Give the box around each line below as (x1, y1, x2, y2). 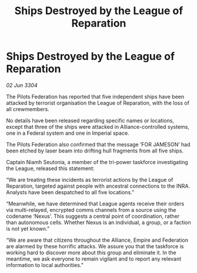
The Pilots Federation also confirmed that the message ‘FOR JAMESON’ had (6, 141, 191, 148)
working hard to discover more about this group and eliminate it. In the (6, 249, 176, 256)
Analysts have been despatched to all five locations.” (6, 188, 134, 195)
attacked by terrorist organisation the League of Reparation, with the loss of (6, 99, 190, 106)
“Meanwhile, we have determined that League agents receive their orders (6, 200, 185, 207)
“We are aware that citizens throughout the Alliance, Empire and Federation (6, 237, 189, 244)
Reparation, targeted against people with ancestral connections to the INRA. (6, 182, 190, 189)
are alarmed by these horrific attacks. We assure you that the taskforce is (6, 242, 184, 249)
